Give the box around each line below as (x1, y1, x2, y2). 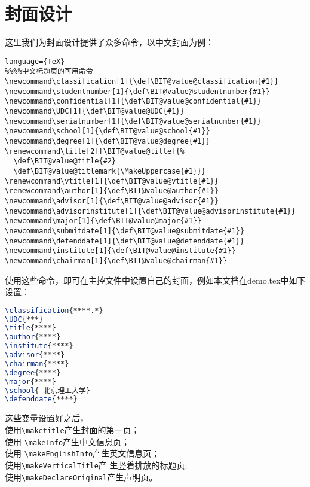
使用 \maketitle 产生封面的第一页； (5, 423, 140, 436)
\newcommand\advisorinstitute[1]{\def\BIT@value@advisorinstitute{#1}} (5, 206, 296, 215)
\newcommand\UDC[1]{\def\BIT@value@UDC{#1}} (5, 107, 185, 115)
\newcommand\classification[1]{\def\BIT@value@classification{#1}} (5, 77, 279, 86)
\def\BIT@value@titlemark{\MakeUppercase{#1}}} (13, 166, 206, 175)
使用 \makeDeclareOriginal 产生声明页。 (5, 470, 158, 483)
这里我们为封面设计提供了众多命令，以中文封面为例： (5, 36, 214, 48)
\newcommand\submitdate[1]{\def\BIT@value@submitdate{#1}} (5, 226, 244, 235)
